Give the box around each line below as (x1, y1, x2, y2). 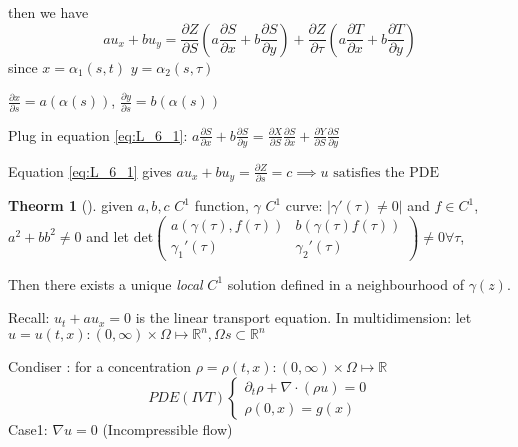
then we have (8, 2, 89, 22)
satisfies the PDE (333, 165, 439, 180)
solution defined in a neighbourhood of (227, 273, 464, 294)
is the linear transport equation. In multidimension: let (135, 307, 472, 328)
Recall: (8, 307, 50, 328)
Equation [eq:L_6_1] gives (8, 160, 172, 181)
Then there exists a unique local (8, 273, 203, 294)
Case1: (8, 419, 48, 440)
